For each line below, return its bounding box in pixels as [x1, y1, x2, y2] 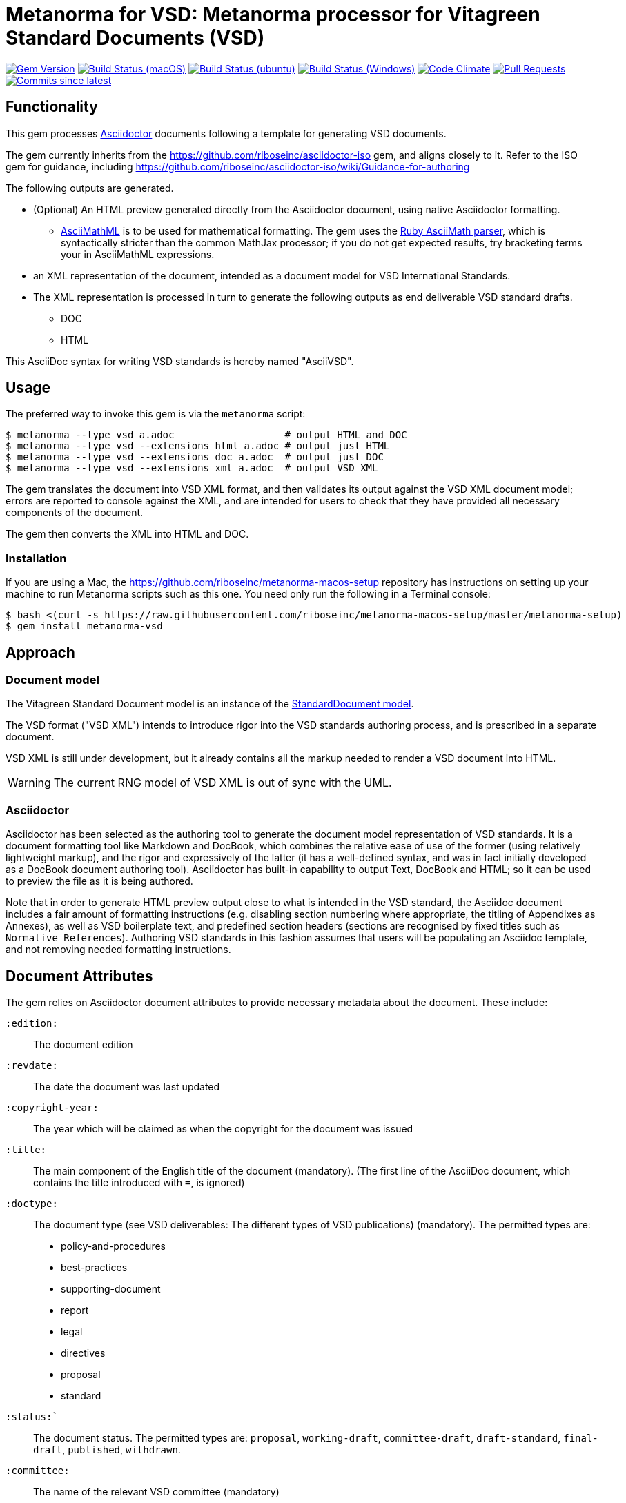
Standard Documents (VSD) [6, 26, 265, 50]
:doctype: [6, 1198, 58, 1209]
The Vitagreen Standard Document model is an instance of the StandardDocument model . [6, 698, 414, 710]
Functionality [6, 98, 98, 116]
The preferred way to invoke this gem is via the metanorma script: [6, 408, 306, 420]
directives [61, 1347, 106, 1359]
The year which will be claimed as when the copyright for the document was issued [33, 1123, 413, 1134]
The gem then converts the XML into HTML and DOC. [6, 528, 249, 540]
